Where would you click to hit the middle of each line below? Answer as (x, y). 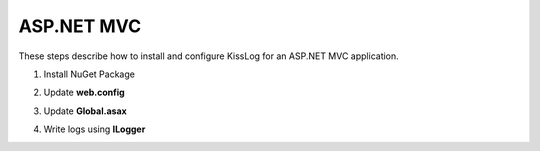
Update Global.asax (85, 111)
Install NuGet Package (89, 74)
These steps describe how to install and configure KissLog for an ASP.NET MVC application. (208, 56)
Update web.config (84, 92)
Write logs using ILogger (94, 129)
